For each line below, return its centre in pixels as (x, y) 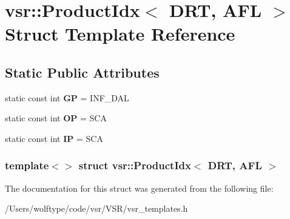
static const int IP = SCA (54, 138)
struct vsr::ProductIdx (135, 165)
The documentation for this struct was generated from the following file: (139, 188)
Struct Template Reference (120, 34)
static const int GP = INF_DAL (67, 97)
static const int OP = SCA (56, 118)
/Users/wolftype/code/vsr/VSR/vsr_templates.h (96, 208)
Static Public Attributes (82, 72)
